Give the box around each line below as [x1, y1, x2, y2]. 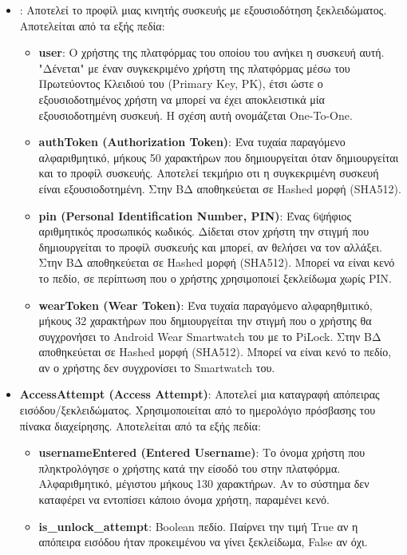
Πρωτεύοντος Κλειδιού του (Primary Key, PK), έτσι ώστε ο [38, 75, 323, 92]
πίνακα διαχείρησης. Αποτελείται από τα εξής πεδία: [19, 417, 261, 434]
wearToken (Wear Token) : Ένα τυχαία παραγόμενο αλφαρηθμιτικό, [38, 296, 373, 313]
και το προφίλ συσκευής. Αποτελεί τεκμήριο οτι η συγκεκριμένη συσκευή [38, 165, 379, 181]
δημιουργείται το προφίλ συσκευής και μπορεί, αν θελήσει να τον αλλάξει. [38, 238, 382, 255]
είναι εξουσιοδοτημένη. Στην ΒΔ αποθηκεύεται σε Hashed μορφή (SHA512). [38, 180, 401, 196]
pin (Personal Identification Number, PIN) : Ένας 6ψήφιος [38, 207, 351, 224]
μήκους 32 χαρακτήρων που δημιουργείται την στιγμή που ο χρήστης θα [38, 312, 372, 329]
